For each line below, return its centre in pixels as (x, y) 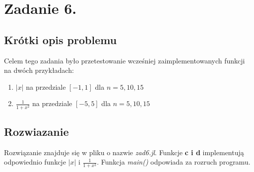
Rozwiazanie (36, 131)
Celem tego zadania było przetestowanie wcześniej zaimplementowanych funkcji (125, 60)
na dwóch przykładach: (39, 70)
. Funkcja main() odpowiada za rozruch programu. (174, 162)
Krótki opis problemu (61, 39)
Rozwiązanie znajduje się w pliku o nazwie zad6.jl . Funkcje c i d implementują (124, 152)
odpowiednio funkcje (35, 162)
